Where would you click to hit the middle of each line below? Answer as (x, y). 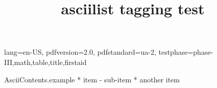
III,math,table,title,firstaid (45, 62)
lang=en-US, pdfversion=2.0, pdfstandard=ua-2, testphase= (99, 52)
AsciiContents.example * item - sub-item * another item (92, 79)
